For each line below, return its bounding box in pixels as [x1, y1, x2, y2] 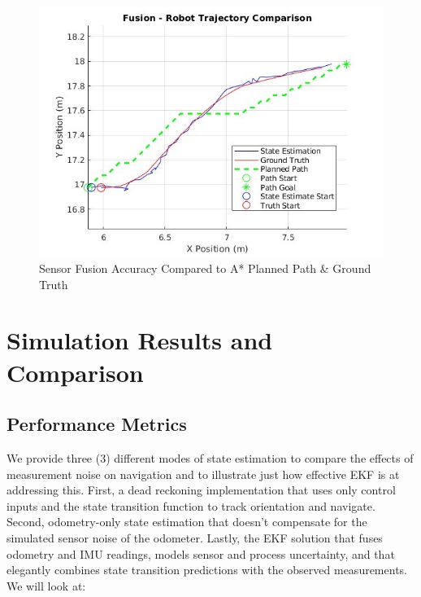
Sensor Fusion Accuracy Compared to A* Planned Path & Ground [39, 260, 371, 277]
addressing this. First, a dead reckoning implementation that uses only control [7, 481, 396, 498]
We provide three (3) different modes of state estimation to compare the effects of [7, 450, 414, 466]
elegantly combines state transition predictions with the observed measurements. [7, 561, 407, 578]
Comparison [7, 355, 144, 388]
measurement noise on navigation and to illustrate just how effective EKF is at [7, 465, 400, 482]
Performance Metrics [7, 411, 187, 437]
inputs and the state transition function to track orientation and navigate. [7, 497, 375, 514]
